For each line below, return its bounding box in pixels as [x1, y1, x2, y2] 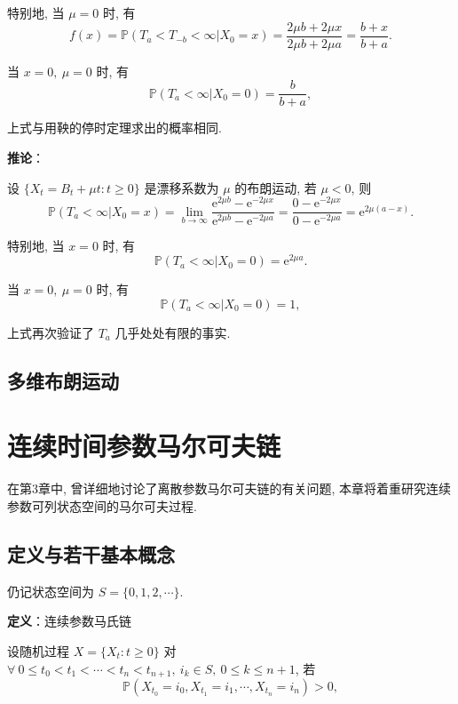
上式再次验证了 [7, 323, 94, 341]
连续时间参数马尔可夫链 [7, 428, 281, 464]
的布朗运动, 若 [234, 178, 317, 196]
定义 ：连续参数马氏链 [7, 612, 131, 630]
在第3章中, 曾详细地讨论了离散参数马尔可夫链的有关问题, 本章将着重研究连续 [7, 479, 452, 498]
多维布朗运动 [7, 366, 119, 394]
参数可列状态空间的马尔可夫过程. [7, 496, 197, 515]
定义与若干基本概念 [7, 540, 175, 567]
